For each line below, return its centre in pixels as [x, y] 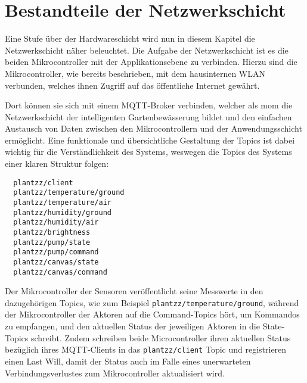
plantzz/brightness [52, 232]
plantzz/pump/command [56, 252]
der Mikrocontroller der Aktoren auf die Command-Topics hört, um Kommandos [152, 314]
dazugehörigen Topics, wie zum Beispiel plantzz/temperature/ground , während [152, 302]
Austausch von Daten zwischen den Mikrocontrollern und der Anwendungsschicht [153, 128]
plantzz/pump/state [52, 242]
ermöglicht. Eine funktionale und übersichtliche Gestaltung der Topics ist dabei [150, 140]
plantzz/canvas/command [60, 272]
